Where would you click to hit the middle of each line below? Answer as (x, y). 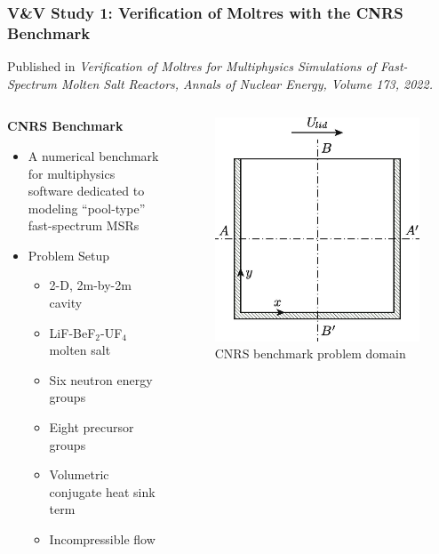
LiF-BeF (72, 332)
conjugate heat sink (102, 491)
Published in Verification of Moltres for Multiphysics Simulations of (192, 66)
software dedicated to (86, 191)
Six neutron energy (101, 379)
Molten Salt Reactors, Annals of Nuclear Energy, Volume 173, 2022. (247, 83)
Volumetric (79, 474)
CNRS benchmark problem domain (310, 353)
